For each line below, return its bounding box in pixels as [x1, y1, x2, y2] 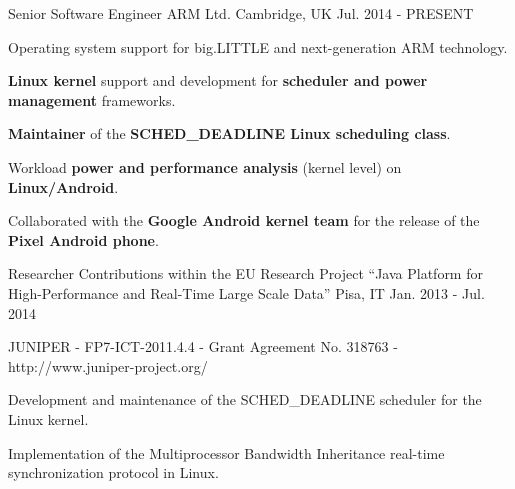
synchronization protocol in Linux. [8, 462, 219, 483]
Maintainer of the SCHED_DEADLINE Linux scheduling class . [8, 123, 451, 144]
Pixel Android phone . [8, 229, 159, 250]
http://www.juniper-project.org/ [8, 355, 208, 376]
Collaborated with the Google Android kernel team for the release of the [8, 210, 480, 231]
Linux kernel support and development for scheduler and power [8, 70, 428, 91]
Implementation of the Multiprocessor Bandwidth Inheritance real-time [8, 442, 445, 463]
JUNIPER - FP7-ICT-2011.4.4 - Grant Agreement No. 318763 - [8, 336, 398, 357]
